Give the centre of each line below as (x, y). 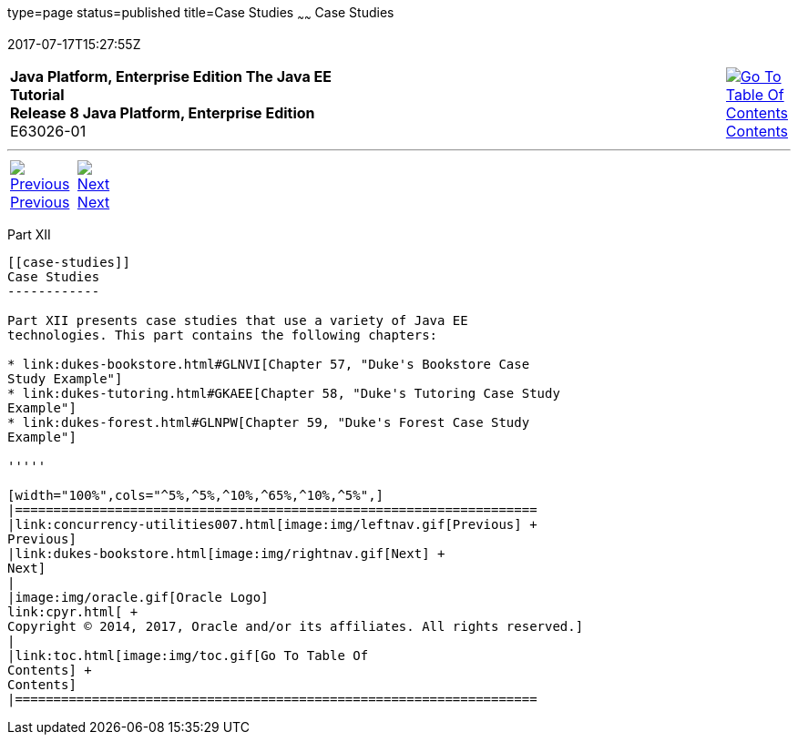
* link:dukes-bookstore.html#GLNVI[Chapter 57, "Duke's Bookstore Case (269, 364)
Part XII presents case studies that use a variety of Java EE (238, 320)
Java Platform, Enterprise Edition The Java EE (171, 76)
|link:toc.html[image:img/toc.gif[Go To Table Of (188, 655)
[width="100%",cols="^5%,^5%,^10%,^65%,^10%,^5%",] (196, 495)
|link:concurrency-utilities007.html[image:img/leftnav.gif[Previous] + (272, 524)
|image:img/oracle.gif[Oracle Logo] (138, 597)
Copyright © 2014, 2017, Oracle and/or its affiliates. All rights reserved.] (296, 626)
